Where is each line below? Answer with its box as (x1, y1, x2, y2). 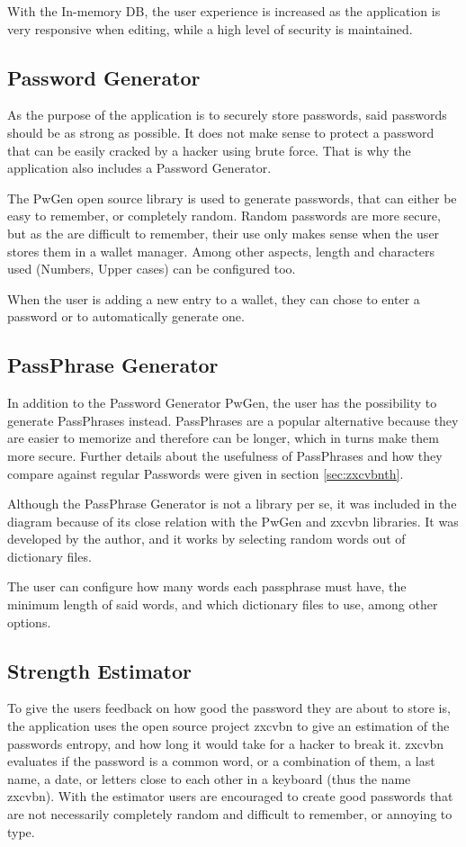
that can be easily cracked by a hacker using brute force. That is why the (7, 140, 411, 159)
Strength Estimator (7, 656, 192, 684)
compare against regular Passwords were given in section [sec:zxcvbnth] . (7, 464, 404, 482)
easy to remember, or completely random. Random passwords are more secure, (7, 206, 441, 225)
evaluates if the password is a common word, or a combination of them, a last (7, 752, 435, 770)
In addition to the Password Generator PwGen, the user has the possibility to (7, 393, 437, 412)
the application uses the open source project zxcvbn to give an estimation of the (7, 716, 450, 735)
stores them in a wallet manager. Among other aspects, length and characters (7, 241, 435, 260)
